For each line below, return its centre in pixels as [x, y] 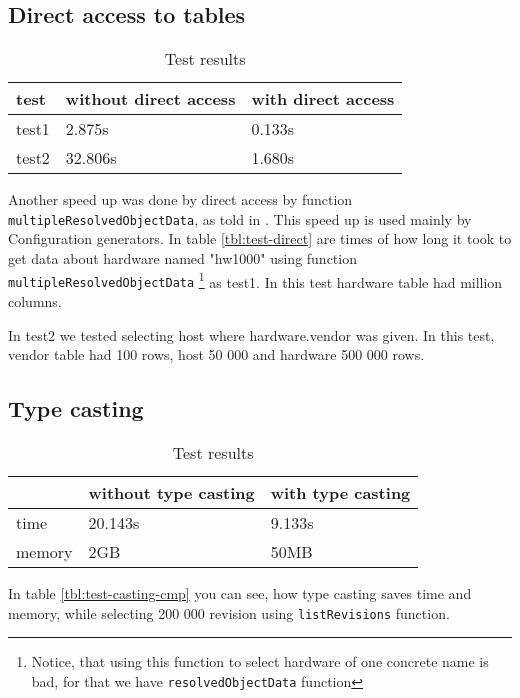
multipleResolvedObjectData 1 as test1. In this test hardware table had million [255, 280]
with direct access [323, 99]
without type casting [171, 492]
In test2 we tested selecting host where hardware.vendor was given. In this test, [251, 334]
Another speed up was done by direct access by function [180, 199]
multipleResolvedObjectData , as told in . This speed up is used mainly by [240, 218]
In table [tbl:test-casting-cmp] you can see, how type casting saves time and [240, 592]
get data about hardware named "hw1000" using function [182, 258]
